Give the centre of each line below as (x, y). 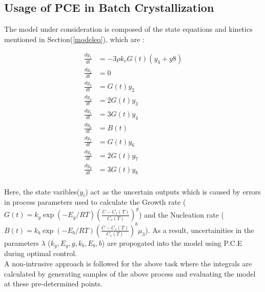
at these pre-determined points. (53, 284)
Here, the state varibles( (42, 191)
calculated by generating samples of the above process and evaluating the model (130, 273)
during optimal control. (41, 253)
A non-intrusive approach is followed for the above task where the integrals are (128, 263)
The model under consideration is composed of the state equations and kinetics (128, 29)
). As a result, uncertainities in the (200, 230)
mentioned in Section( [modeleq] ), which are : (74, 39)
